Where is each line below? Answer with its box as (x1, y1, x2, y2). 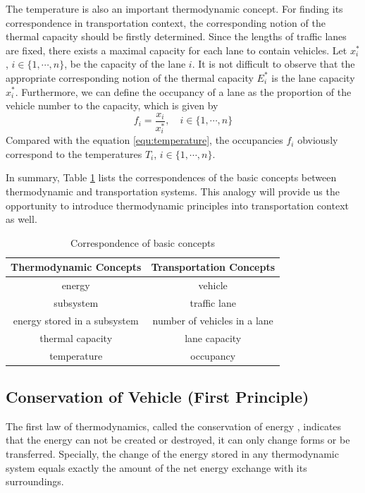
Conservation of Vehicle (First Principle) (6, 386, 309, 407)
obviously (297, 133, 338, 147)
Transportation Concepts (151, 260, 275, 274)
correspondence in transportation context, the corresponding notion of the (6, 15, 326, 30)
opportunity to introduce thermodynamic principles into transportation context (6, 197, 349, 212)
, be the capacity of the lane (64, 56, 186, 71)
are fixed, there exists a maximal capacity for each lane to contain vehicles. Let (6, 42, 347, 57)
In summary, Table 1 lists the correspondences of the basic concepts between (6, 170, 337, 185)
